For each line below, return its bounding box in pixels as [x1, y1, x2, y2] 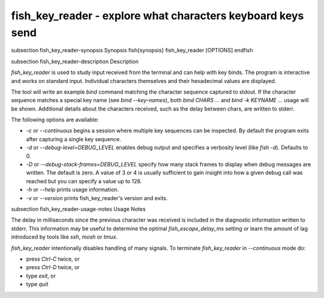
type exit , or [26, 272, 56, 279]
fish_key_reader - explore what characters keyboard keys [11, 9, 304, 22]
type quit [26, 281, 49, 288]
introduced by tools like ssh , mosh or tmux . [11, 233, 118, 240]
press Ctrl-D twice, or [26, 264, 80, 271]
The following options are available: [11, 116, 99, 123]
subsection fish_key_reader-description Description [11, 58, 139, 65]
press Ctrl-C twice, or [26, 255, 80, 263]
